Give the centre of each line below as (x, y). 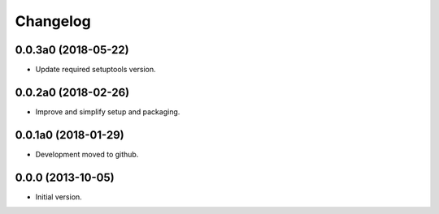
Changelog (53, 21)
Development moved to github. (87, 154)
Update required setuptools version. (96, 70)
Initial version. (59, 197)
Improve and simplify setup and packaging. (108, 111)
